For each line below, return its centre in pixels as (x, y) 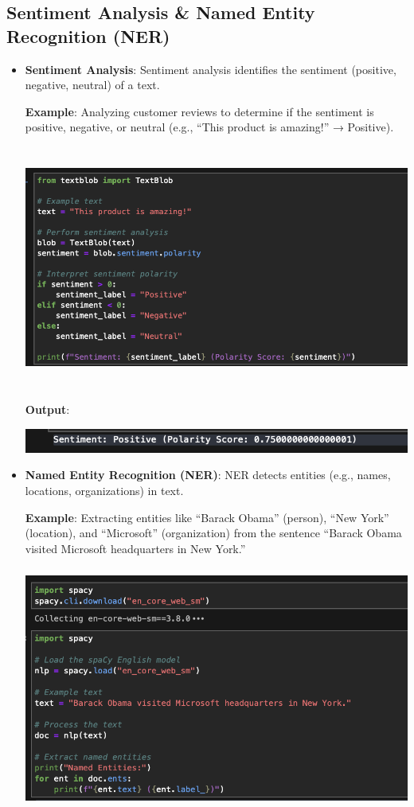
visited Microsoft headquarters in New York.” (135, 548)
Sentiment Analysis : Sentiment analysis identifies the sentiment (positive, (211, 69)
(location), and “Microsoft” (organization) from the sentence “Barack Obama (213, 533)
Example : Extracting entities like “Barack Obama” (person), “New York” (207, 517)
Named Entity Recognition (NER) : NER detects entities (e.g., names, (208, 475)
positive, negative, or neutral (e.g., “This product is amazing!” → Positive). (209, 127)
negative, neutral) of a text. (92, 85)
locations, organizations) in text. (104, 490)
